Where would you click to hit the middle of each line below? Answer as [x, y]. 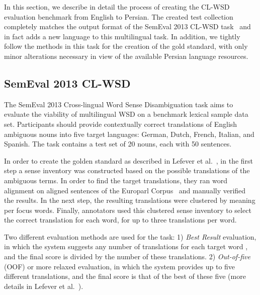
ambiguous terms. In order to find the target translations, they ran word [116, 180]
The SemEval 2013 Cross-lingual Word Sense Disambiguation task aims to [119, 104]
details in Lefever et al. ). [44, 286]
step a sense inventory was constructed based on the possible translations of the [127, 170]
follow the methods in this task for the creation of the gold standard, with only [126, 46]
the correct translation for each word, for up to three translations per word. [120, 220]
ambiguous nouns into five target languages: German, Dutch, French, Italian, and [129, 134]
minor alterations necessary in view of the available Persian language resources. [126, 56]
